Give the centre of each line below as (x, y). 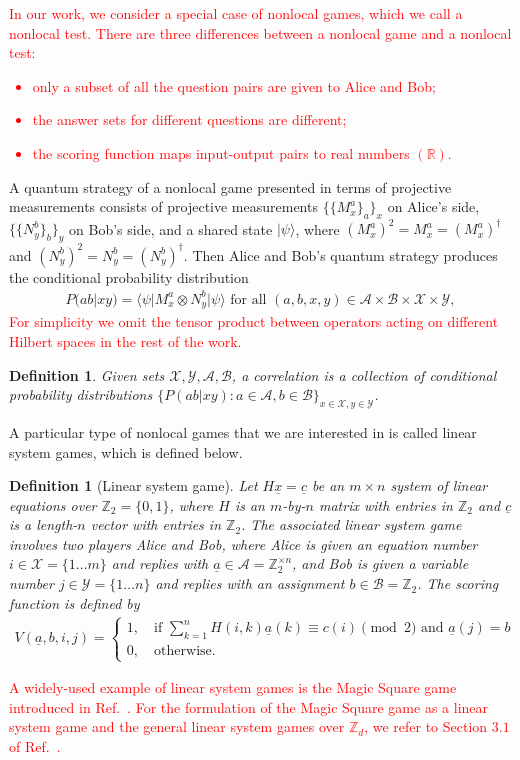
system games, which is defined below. (126, 451)
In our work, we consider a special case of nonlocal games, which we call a (236, 13)
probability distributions (81, 394)
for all (248, 299)
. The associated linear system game (351, 524)
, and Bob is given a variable (380, 563)
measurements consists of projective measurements (163, 206)
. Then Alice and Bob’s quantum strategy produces (340, 254)
